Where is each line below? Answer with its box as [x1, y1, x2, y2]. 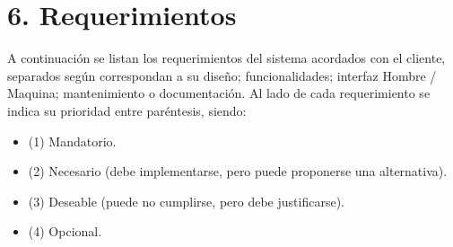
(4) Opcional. [28, 222, 102, 241]
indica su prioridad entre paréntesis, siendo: [7, 101, 247, 119]
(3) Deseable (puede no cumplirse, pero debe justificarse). [28, 191, 344, 210]
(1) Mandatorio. [28, 131, 117, 150]
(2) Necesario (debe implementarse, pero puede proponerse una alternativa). [28, 162, 448, 181]
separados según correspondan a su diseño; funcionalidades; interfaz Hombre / [7, 66, 437, 84]
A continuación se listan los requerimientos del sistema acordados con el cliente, [7, 49, 446, 67]
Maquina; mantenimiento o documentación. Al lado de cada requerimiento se [7, 84, 431, 102]
